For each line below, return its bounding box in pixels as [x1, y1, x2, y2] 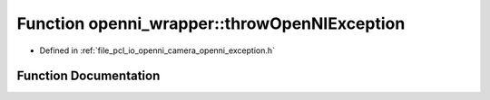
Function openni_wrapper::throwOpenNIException [16, 14, 406, 33]
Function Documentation [16, 68, 161, 84]
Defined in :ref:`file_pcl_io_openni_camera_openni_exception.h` [39, 45, 276, 56]
